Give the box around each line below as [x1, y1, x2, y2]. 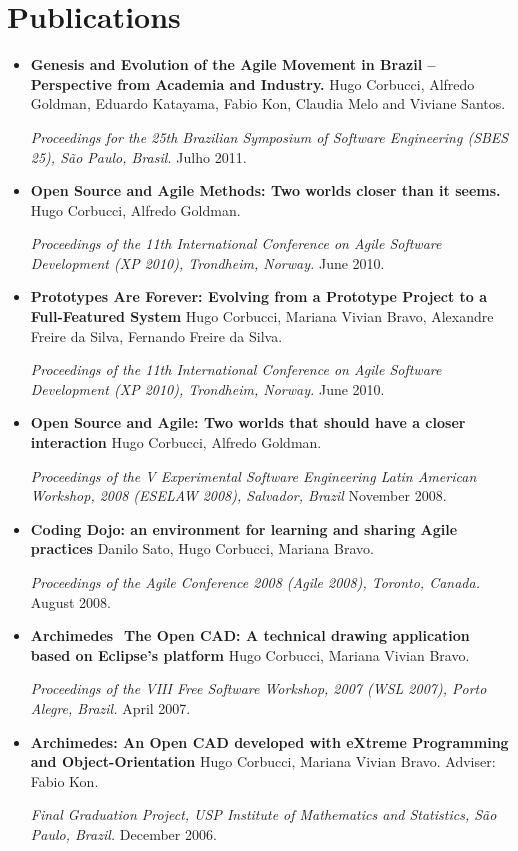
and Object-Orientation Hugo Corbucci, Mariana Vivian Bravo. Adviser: [30, 751, 496, 772]
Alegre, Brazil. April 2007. [30, 697, 191, 718]
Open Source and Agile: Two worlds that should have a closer [30, 412, 466, 433]
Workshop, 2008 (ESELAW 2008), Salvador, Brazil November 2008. [30, 485, 447, 506]
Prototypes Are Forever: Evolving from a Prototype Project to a [30, 286, 488, 307]
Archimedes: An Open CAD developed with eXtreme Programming [30, 731, 509, 752]
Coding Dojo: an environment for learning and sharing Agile [30, 518, 458, 539]
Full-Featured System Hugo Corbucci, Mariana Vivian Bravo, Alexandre [30, 306, 494, 327]
